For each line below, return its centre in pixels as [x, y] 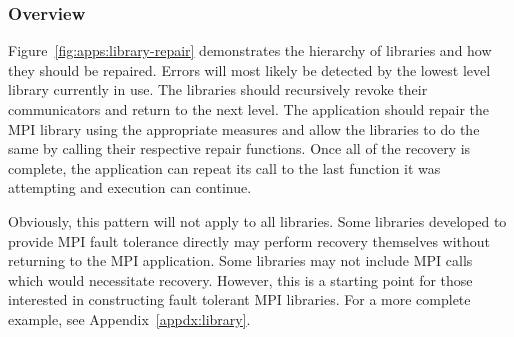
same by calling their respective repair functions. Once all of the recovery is [239, 148]
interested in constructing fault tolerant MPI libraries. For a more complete [239, 299]
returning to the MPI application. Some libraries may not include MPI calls [240, 260]
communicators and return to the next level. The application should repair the [249, 109]
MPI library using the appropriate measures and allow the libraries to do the [244, 128]
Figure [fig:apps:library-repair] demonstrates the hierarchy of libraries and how [250, 50]
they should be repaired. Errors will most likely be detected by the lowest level [249, 69]
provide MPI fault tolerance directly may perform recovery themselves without [249, 240]
